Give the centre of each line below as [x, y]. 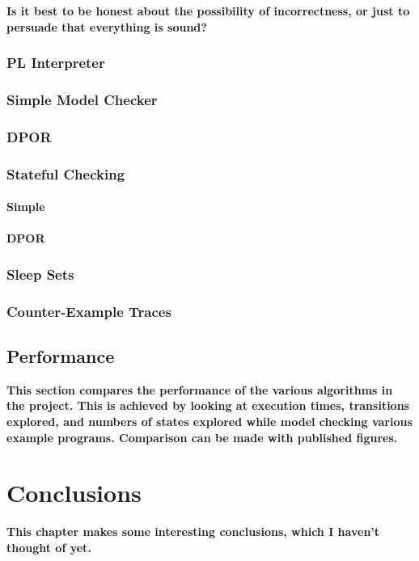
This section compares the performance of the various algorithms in [200, 389]
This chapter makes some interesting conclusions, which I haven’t [193, 531]
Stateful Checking [66, 173]
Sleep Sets [40, 274]
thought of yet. [49, 547]
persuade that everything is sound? [107, 26]
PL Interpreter [56, 63]
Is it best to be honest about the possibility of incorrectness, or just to [208, 11]
